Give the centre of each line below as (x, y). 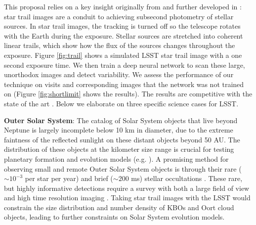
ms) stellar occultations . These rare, (187, 178)
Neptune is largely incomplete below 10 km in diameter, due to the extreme (119, 130)
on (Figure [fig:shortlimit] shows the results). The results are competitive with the (128, 94)
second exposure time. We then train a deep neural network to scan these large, (125, 65)
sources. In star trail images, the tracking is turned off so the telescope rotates (122, 26)
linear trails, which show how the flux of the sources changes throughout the (120, 45)
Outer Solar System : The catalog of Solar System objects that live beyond (121, 120)
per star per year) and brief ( (69, 178)
